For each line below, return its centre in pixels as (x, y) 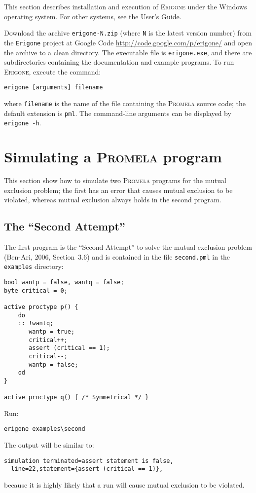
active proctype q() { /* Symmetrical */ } (76, 398)
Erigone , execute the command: (53, 71)
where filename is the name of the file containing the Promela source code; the (125, 103)
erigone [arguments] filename (54, 88)
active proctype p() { (41, 307)
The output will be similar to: (49, 445)
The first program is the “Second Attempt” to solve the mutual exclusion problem (128, 247)
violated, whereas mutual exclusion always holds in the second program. (113, 200)
